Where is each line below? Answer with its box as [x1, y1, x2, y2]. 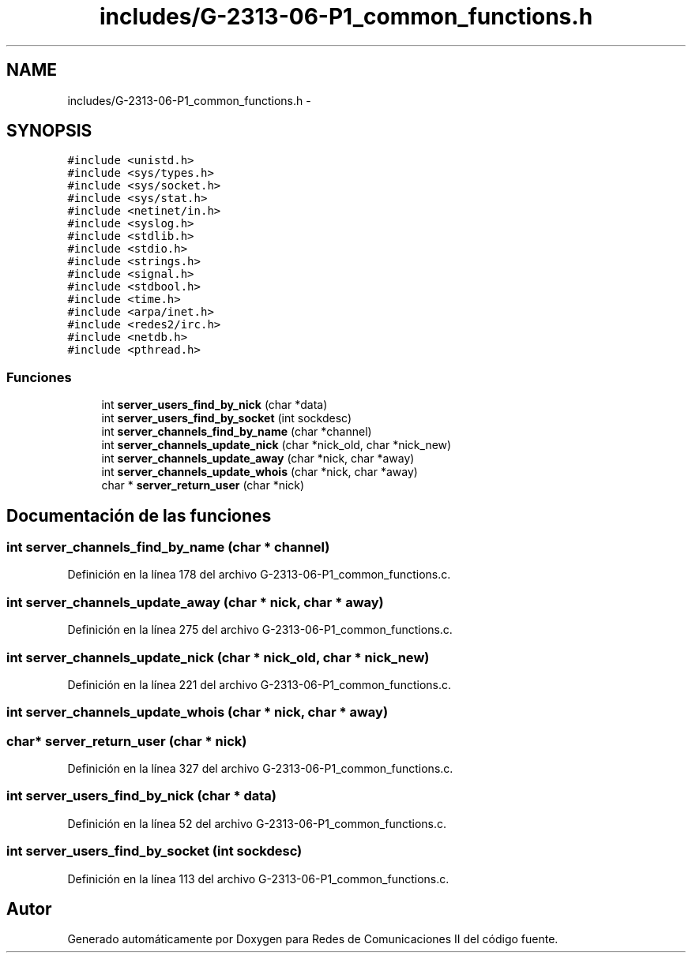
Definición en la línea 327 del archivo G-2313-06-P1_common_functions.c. [67, 762, 453, 776]
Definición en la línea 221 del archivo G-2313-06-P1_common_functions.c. [67, 677, 452, 691]
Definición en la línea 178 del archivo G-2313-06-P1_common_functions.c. [67, 568, 451, 582]
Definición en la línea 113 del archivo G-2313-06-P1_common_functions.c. [67, 871, 449, 886]
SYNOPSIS [6, 121, 92, 141]
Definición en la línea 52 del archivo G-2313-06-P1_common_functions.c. [67, 816, 447, 830]
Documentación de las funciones [6, 505, 272, 526]
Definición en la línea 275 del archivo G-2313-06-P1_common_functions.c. [67, 623, 453, 637]
